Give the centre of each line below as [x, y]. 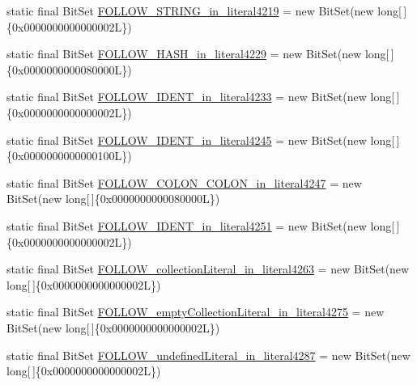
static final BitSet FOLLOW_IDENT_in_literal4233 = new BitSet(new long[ [201, 97]
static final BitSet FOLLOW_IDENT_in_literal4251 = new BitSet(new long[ [201, 225]
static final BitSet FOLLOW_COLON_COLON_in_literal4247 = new [184, 182]
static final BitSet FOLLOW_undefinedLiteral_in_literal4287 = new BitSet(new [208, 355]
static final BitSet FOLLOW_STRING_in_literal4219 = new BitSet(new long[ [204, 11]
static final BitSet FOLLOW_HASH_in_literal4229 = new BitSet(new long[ [198, 54]
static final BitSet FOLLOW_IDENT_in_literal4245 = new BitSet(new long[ [201, 140]
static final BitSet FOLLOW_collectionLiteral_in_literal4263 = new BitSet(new [208, 269]
